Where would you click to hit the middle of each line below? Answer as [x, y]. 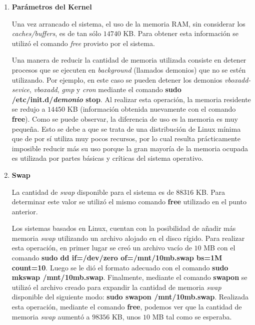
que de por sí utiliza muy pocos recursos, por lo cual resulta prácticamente [126, 138]
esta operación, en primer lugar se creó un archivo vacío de [102, 248]
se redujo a [28, 109]
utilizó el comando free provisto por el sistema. [83, 43]
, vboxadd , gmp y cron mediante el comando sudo [105, 89]
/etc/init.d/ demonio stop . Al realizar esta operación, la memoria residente [131, 99]
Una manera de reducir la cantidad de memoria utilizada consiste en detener [129, 60]
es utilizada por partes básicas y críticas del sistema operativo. [107, 158]
